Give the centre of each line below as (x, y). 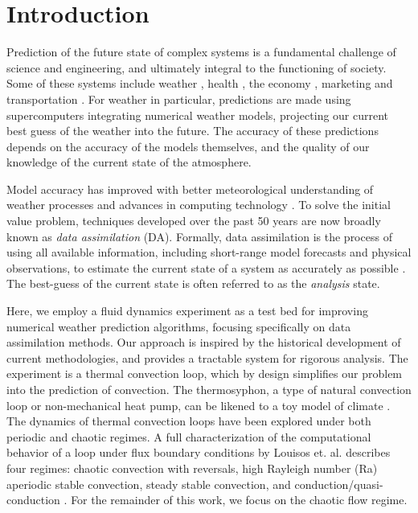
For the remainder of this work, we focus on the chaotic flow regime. (239, 500)
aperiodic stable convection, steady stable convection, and (149, 484)
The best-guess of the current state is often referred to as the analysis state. (193, 283)
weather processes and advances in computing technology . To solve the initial (199, 205)
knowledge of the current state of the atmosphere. (129, 162)
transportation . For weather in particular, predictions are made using (179, 98)
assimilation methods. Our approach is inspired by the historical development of (204, 342)
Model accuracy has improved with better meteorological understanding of (190, 189)
